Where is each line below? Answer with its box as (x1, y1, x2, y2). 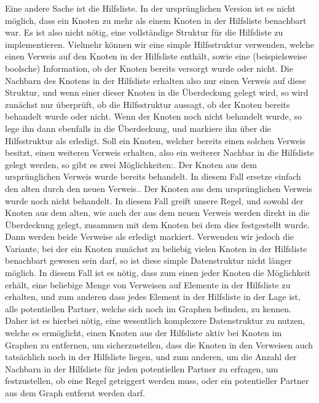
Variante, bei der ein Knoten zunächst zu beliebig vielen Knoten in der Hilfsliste (5, 242, 307, 255)
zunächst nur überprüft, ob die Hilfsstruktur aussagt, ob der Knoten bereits (5, 98, 290, 110)
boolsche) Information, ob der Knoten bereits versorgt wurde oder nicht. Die (5, 61, 293, 74)
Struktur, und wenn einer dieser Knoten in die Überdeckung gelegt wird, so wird (5, 86, 309, 99)
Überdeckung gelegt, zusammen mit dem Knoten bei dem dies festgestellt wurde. (5, 218, 310, 231)
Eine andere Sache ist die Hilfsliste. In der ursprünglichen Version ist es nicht (5, 2, 296, 14)
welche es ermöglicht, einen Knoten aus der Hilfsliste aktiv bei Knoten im (5, 326, 282, 339)
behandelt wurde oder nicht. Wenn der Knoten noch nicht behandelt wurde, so (5, 110, 302, 123)
